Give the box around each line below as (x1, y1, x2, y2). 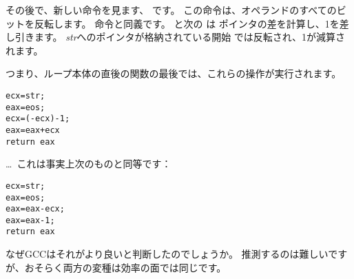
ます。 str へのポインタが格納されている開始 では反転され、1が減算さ (34, 30, 345, 44)
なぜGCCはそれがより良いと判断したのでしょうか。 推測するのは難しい (6, 247, 329, 261)
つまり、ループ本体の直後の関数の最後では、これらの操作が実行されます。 (6, 66, 342, 81)
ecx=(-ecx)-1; (6, 114, 70, 124)
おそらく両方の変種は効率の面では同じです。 (24, 260, 227, 274)
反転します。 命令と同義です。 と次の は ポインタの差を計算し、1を (34, 16, 340, 30)
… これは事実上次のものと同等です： (6, 156, 171, 171)
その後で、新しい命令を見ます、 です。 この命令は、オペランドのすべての (6, 3, 337, 17)
